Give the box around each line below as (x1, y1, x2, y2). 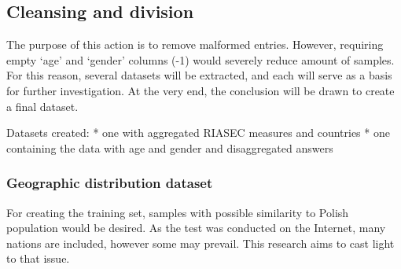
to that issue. (6, 250, 70, 267)
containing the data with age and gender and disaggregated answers (6, 139, 333, 156)
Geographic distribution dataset (6, 173, 213, 193)
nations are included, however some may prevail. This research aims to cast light (6, 234, 395, 251)
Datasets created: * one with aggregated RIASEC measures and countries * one (6, 124, 390, 141)
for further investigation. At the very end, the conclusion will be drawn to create (6, 82, 395, 98)
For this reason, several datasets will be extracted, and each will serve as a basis (6, 67, 392, 83)
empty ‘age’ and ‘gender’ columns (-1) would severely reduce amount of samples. (6, 51, 395, 68)
